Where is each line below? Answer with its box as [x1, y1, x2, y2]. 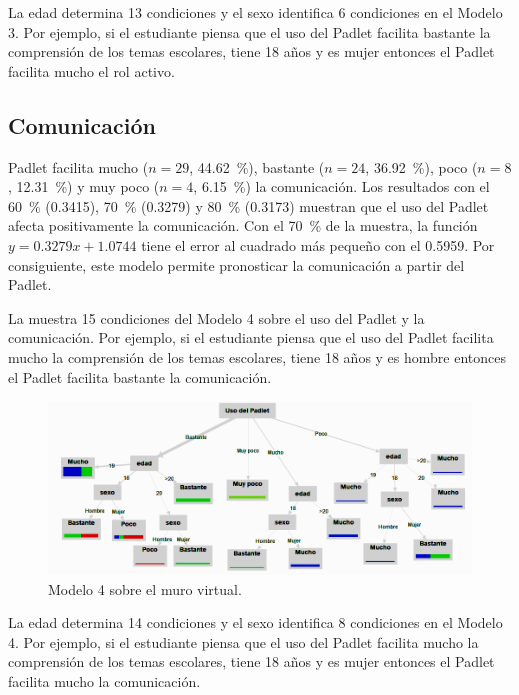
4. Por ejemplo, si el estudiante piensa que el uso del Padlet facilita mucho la [8, 631, 479, 652]
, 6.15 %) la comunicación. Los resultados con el [193, 176, 490, 197]
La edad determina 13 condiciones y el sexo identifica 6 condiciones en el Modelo [8, 2, 503, 22]
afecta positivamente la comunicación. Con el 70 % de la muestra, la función [8, 215, 478, 236]
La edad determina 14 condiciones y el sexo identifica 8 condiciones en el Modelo [8, 612, 503, 633]
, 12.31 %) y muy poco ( [8, 176, 160, 197]
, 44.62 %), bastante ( [189, 156, 325, 177]
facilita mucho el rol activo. [8, 60, 175, 81]
